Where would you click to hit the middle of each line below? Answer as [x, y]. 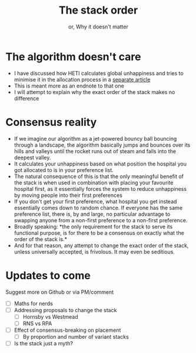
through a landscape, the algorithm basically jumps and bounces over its [102, 145]
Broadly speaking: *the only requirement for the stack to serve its [93, 226]
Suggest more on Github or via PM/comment [60, 292]
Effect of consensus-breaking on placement [67, 330]
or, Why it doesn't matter [98, 27]
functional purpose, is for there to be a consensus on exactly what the [99, 233]
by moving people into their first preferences [68, 195]
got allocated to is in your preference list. [64, 170]
